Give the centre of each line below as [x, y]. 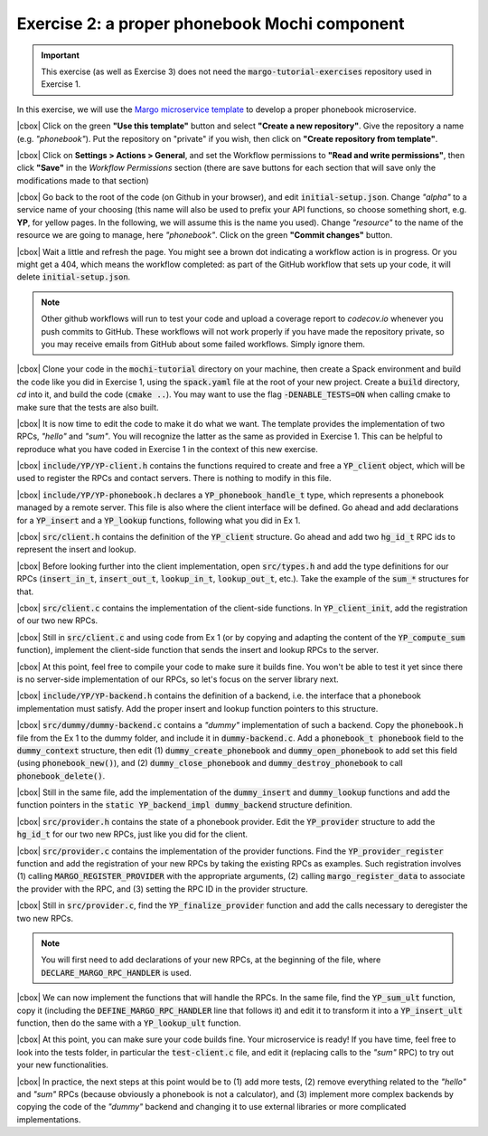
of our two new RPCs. [57, 620]
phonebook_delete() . [61, 776]
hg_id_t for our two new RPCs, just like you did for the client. [132, 834]
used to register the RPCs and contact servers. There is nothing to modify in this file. [174, 478]
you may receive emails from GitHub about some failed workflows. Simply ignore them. [203, 344]
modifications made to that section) [83, 180]
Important [61, 55]
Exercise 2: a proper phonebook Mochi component [211, 24]
